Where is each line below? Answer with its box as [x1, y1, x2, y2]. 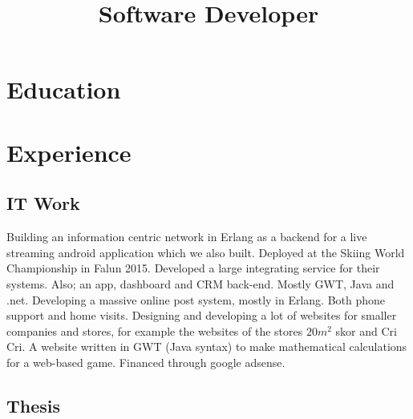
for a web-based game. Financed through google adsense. [6, 353, 285, 370]
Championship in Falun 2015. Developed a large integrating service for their [6, 260, 380, 276]
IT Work [6, 191, 80, 216]
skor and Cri [335, 322, 397, 339]
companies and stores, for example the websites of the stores [6, 322, 303, 339]
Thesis [6, 393, 61, 417]
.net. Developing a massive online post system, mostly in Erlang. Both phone [6, 291, 386, 308]
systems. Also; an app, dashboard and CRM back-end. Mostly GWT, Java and [6, 275, 395, 292]
